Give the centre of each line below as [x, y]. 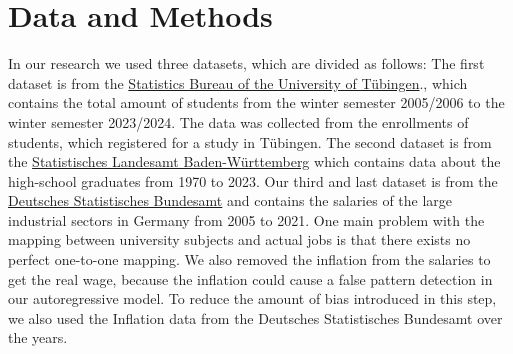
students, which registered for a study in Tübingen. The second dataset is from [250, 141]
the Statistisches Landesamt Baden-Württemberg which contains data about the [254, 161]
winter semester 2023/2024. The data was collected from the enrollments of [238, 121]
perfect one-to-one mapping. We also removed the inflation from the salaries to [249, 259]
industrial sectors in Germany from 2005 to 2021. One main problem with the [246, 219]
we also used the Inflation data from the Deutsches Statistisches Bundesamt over [255, 317]
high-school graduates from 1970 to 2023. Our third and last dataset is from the [253, 180]
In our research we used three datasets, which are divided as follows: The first [246, 63]
